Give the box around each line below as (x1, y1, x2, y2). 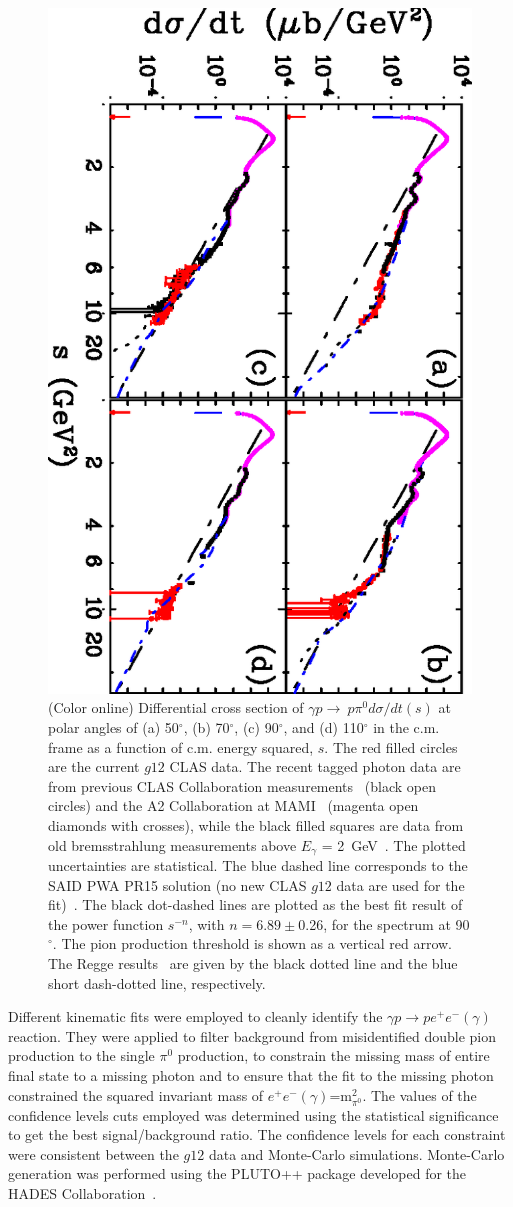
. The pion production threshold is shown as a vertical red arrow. (52, 933, 452, 954)
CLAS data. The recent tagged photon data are (169, 756, 461, 777)
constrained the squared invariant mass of (8, 1084, 264, 1105)
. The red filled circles (324, 736, 458, 757)
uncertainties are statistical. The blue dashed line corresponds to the (48, 855, 468, 876)
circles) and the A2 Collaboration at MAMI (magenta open (48, 795, 419, 816)
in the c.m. (373, 717, 440, 738)
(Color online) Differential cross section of (48, 697, 304, 718)
